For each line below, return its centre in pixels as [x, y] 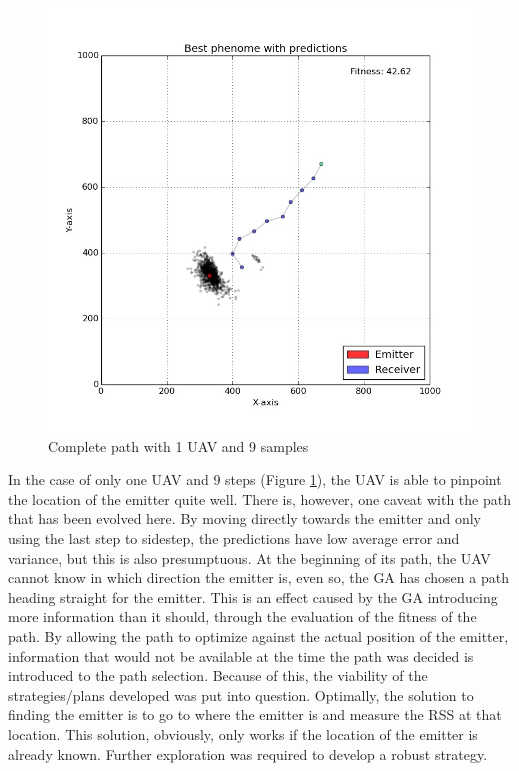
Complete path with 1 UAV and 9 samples [178, 445]
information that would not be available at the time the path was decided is [241, 655]
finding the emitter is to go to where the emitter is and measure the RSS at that [255, 714]
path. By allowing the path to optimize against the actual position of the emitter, [258, 635]
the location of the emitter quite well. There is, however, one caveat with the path [259, 498]
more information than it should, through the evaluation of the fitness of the [242, 616]
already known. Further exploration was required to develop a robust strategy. [248, 753]
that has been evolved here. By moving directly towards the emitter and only [244, 518]
